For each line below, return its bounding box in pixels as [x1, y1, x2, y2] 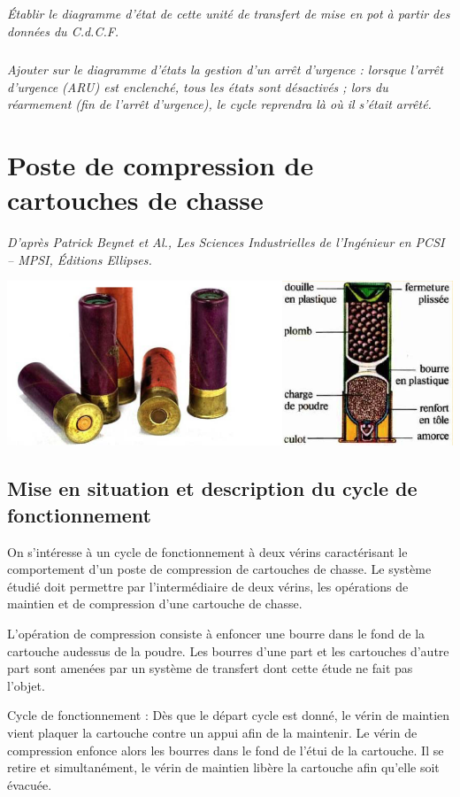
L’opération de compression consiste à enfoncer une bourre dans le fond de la [7, 623, 425, 642]
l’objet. [7, 676, 45, 694]
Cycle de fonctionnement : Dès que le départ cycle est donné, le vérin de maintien [7, 706, 450, 724]
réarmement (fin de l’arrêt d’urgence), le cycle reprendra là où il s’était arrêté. [7, 95, 432, 113]
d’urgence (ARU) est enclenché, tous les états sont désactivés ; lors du [7, 77, 388, 96]
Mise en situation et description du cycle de [7, 475, 418, 502]
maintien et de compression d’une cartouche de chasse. [7, 594, 303, 613]
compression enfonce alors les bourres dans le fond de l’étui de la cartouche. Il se [7, 740, 444, 759]
